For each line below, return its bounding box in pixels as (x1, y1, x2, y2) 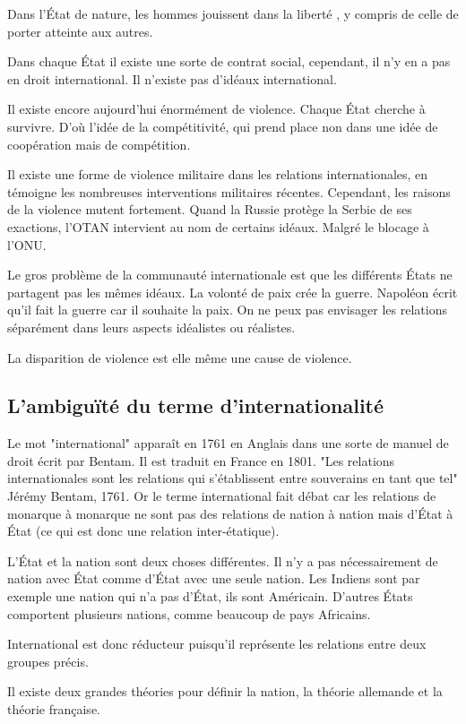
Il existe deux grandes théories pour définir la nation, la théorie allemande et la (7, 682, 443, 701)
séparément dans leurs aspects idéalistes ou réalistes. (7, 317, 296, 336)
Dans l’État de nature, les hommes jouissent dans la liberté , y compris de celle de (7, 4, 459, 22)
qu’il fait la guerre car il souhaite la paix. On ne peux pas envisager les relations (7, 300, 447, 319)
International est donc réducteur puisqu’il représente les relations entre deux (7, 634, 427, 653)
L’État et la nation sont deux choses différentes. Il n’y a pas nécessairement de (7, 551, 438, 570)
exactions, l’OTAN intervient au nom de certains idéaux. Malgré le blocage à (7, 217, 429, 236)
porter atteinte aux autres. (7, 22, 153, 40)
